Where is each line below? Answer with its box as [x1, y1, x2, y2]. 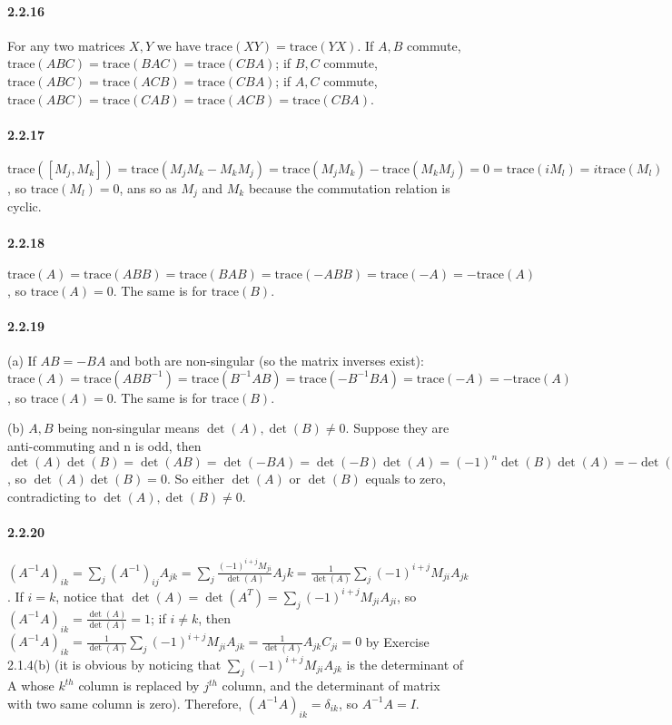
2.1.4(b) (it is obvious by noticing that [7, 654, 222, 673]
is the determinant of [346, 654, 464, 673]
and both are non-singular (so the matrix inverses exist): [110, 351, 424, 370]
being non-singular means [57, 418, 200, 437]
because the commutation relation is [248, 178, 450, 197]
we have [156, 35, 201, 54]
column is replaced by [78, 676, 200, 695]
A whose [7, 676, 54, 695]
